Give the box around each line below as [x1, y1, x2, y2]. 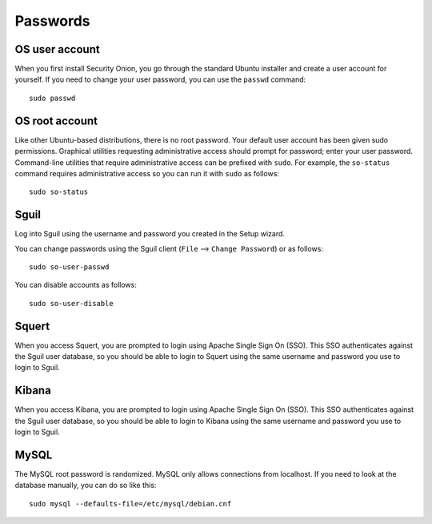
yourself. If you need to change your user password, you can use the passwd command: [14, 75, 306, 84]
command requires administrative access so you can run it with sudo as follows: [14, 168, 280, 178]
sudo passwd [29, 93, 76, 103]
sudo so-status [29, 187, 89, 196]
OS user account [14, 42, 100, 56]
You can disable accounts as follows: [14, 280, 138, 290]
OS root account [14, 114, 98, 127]
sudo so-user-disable [29, 299, 114, 308]
